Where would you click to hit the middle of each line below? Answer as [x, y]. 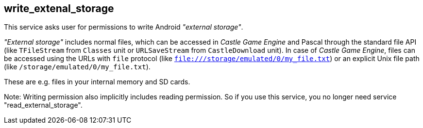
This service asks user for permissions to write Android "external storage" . [124, 27]
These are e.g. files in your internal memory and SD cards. [97, 82]
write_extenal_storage [59, 8]
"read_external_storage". [43, 105]
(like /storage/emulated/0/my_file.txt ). [77, 67]
